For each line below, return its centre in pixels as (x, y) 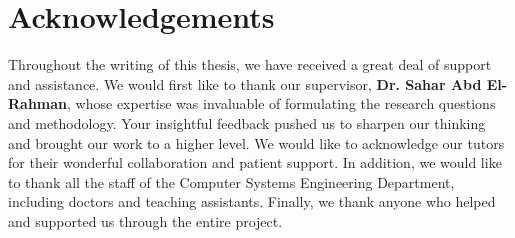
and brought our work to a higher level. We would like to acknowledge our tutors (256, 142)
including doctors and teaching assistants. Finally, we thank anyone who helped (252, 201)
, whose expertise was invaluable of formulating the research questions (281, 103)
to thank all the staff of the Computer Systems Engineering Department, (231, 181)
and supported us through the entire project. (145, 220)
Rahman (38, 103)
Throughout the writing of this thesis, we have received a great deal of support (250, 64)
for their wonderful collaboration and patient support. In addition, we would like (255, 162)
